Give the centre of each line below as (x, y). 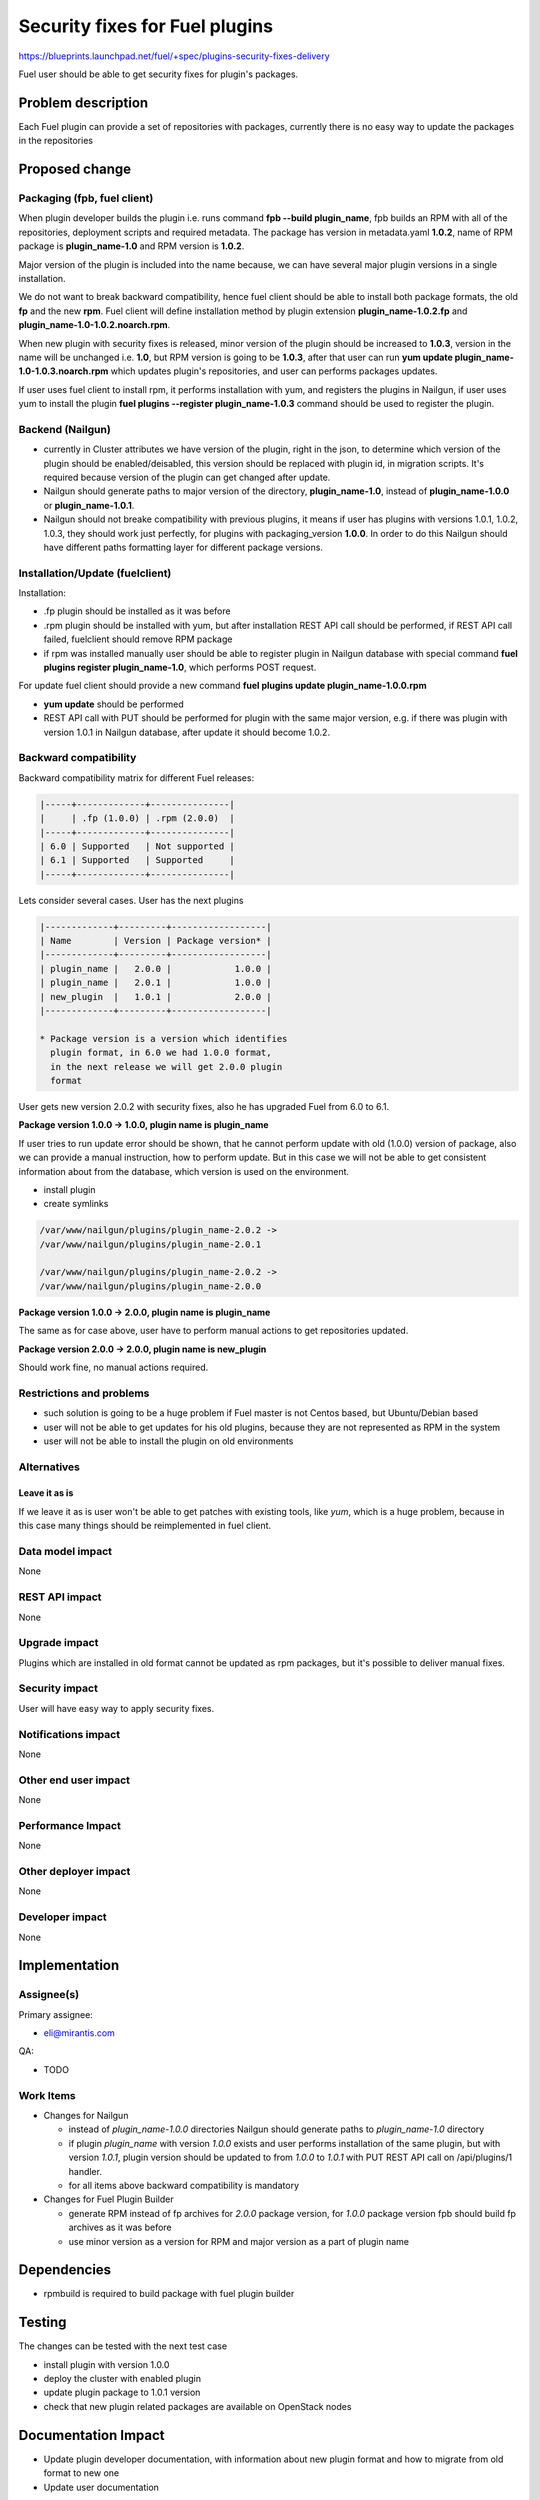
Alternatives (49, 1467)
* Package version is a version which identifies (163, 1038)
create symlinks (76, 1204)
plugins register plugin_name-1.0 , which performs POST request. (180, 667)
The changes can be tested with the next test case (123, 2346)
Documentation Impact (91, 2435)
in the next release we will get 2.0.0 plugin (166, 1066)
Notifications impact (69, 1734)
